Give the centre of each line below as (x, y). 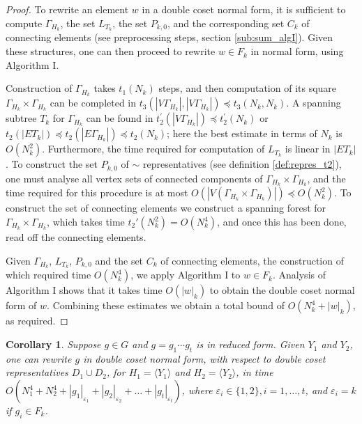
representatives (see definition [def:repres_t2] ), (242, 164)
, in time (255, 372)
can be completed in (93, 103)
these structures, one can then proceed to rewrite (111, 51)
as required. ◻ (37, 321)
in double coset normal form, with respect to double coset (204, 358)
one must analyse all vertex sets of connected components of (134, 178)
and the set (119, 260)
